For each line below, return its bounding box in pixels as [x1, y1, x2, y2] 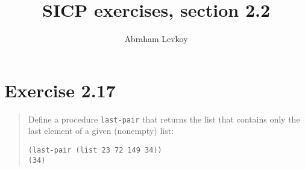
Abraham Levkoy [124, 32, 188, 45]
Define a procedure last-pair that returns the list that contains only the [28, 112, 300, 125]
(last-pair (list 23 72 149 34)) [28, 145, 162, 154]
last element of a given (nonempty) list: [28, 124, 174, 137]
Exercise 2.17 [4, 77, 116, 102]
